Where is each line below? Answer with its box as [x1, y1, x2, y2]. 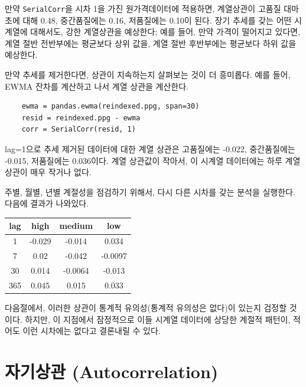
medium [59, 219, 93, 232]
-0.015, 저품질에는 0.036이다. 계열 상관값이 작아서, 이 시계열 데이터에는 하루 [5, 154, 282, 166]
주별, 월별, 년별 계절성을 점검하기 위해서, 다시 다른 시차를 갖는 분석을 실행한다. [5, 185, 295, 198]
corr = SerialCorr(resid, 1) [21, 125, 136, 134]
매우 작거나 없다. [30, 166, 92, 178]
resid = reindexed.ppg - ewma [21, 113, 141, 122]
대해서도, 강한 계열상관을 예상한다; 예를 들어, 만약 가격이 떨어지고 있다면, [30, 25, 301, 38]
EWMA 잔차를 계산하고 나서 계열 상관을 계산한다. [5, 80, 188, 92]
